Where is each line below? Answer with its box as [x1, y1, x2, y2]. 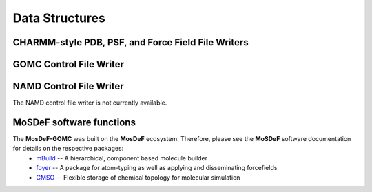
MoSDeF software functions [12, 116, 136, 128]
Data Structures [12, 10, 106, 25]
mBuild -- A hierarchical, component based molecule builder [36, 153, 208, 162]
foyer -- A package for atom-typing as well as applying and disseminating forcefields [36, 164, 278, 172]
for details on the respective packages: [12, 145, 124, 153]
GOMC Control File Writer [12, 58, 124, 70]
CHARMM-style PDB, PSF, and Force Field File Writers [12, 36, 249, 48]
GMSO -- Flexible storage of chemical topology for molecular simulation [36, 173, 240, 182]
